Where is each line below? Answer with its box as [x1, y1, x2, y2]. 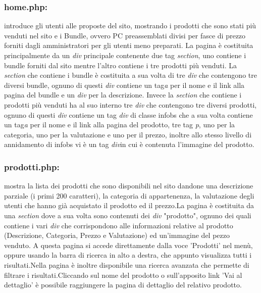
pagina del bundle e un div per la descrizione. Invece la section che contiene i [4, 89, 242, 100]
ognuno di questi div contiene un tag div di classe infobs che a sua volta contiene [4, 109, 253, 120]
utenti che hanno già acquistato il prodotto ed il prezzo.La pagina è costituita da [4, 200, 254, 211]
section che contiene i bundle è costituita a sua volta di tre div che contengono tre [4, 70, 257, 80]
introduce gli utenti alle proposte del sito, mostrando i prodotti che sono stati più [4, 20, 256, 31]
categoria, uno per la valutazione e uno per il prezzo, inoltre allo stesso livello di [4, 129, 252, 139]
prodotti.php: [4, 160, 60, 173]
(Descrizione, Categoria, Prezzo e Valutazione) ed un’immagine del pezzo [4, 230, 230, 240]
